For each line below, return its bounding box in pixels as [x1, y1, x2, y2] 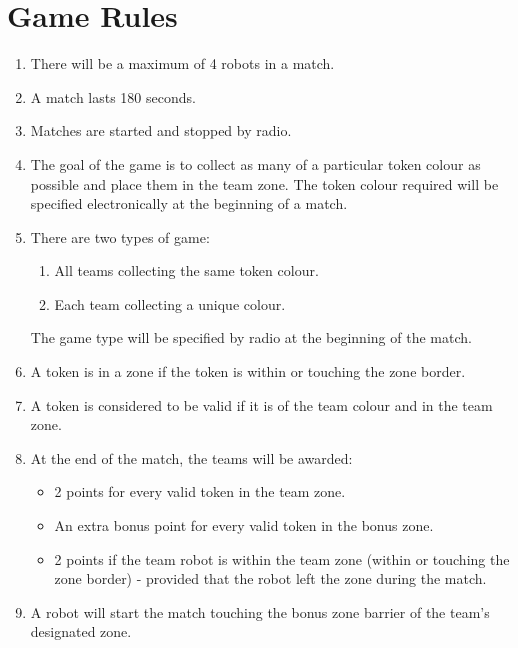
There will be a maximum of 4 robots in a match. [30, 53, 335, 74]
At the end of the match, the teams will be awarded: [30, 447, 353, 468]
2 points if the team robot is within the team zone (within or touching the [54, 548, 510, 569]
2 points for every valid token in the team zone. [54, 481, 346, 502]
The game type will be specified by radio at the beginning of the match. [30, 327, 472, 348]
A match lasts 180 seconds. [30, 86, 196, 107]
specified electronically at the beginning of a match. [30, 193, 348, 214]
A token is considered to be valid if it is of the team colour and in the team [30, 394, 493, 415]
